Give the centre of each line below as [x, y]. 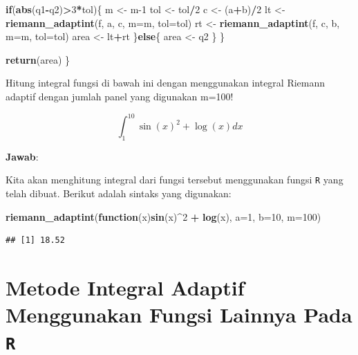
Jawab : [22, 156]
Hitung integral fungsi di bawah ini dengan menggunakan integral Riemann [166, 83]
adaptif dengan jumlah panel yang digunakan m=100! [120, 96]
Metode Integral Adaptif [125, 288]
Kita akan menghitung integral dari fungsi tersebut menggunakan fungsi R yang [175, 180]
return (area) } [38, 59]
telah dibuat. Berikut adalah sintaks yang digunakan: [119, 193]
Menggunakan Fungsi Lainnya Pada [179, 315]
